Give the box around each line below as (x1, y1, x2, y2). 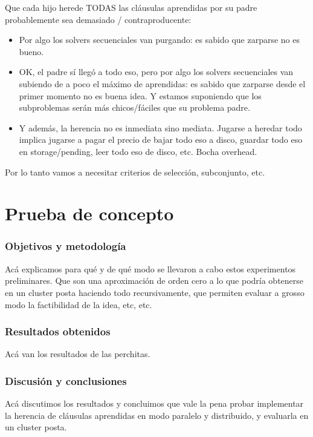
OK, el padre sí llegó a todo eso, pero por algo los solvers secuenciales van (19, 65, 294, 78)
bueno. (19, 45, 44, 57)
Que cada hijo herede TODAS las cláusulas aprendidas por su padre (5, 1, 257, 13)
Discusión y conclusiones (5, 373, 127, 388)
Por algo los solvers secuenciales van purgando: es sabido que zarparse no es (19, 33, 300, 46)
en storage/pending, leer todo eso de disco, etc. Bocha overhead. (19, 145, 257, 157)
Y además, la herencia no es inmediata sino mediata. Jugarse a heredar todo (19, 121, 302, 134)
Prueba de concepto (5, 201, 174, 226)
